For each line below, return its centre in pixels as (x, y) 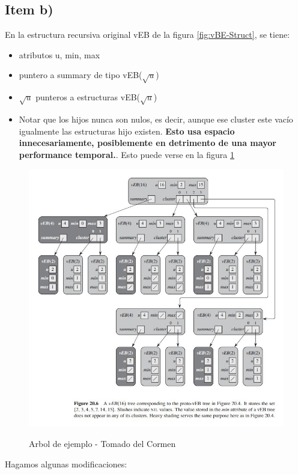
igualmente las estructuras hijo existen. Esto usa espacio (127, 131)
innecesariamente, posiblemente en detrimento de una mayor (147, 143)
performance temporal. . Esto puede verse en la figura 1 (126, 154)
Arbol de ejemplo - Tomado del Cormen (102, 443)
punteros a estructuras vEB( (88, 97)
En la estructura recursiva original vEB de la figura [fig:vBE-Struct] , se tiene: (147, 35)
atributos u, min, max (59, 54)
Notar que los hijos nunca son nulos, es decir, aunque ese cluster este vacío (156, 119)
